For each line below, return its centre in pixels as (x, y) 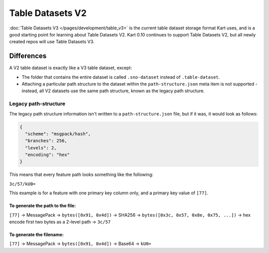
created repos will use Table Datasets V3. (52, 42)
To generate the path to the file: (43, 206)
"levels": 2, (41, 148)
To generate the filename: (37, 235)
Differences (28, 56)
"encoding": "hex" (47, 155)
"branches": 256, (46, 141)
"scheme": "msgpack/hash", (58, 134)
